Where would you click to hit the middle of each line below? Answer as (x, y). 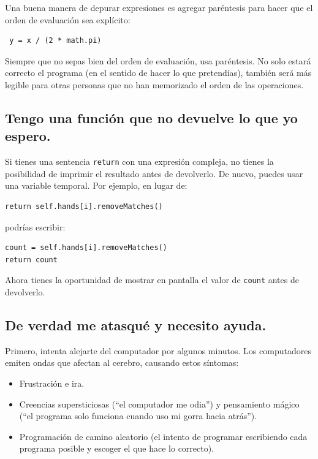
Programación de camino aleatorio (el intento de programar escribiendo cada (163, 436)
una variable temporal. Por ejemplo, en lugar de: (96, 185)
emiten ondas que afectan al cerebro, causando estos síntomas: (122, 362)
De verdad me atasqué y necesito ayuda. (136, 325)
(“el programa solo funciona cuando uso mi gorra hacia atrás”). (138, 416)
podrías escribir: (35, 226)
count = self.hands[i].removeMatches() (86, 248)
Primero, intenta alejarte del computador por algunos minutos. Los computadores (158, 350)
